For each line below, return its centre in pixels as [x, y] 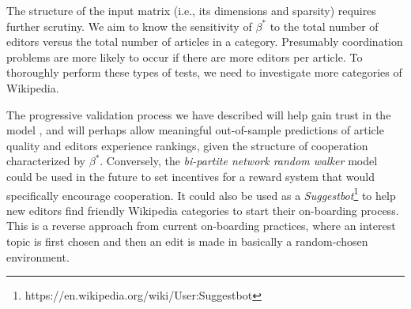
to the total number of [324, 26]
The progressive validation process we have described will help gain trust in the [199, 114]
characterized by [46, 161]
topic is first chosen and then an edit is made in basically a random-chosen [187, 241]
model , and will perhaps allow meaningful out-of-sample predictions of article [195, 130]
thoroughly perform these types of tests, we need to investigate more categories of [204, 72]
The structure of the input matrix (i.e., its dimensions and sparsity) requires [191, 10]
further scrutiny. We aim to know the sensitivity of [129, 26]
